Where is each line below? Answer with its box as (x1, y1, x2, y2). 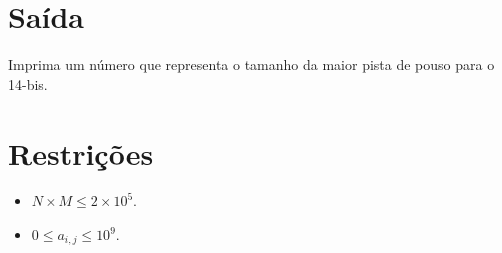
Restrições (8, 132, 154, 173)
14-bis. (8, 73, 48, 94)
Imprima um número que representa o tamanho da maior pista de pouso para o (8, 54, 495, 75)
